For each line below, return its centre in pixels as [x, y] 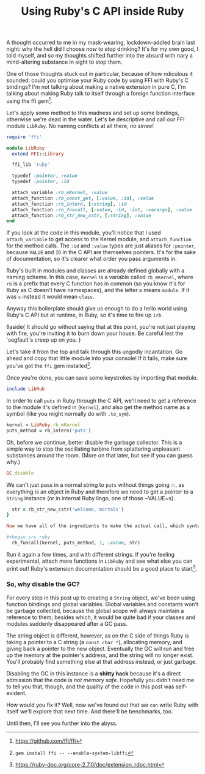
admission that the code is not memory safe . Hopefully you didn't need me [100, 680]
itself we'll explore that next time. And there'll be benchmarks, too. [90, 711]
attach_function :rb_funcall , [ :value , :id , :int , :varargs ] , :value [102, 209]
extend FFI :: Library [38, 154]
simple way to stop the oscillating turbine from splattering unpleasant [93, 449]
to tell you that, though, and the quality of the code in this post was [90, 686]
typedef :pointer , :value [45, 176]
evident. [16, 693]
